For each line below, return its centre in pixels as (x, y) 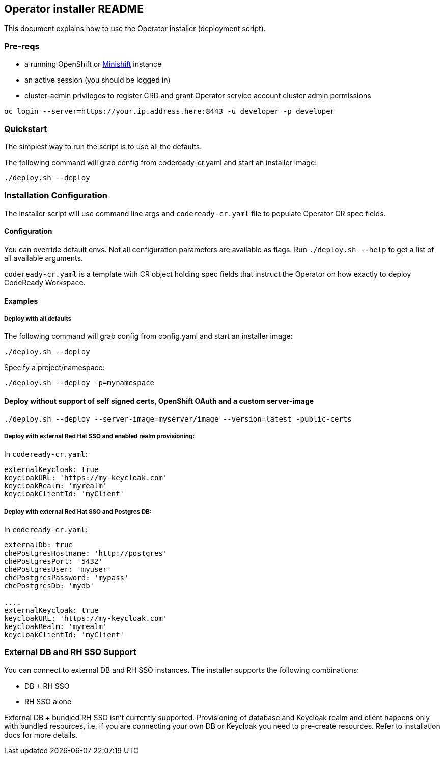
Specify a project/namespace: (54, 368)
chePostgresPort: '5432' (53, 561)
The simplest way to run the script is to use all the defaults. (103, 146)
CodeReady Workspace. (45, 282)
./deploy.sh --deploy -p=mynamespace (79, 383)
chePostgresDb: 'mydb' (49, 586)
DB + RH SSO (47, 686)
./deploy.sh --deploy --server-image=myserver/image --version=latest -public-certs (178, 419)
